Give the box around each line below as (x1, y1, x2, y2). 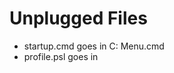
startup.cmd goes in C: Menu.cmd (23, 40, 165, 52)
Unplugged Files (9, 7, 148, 30)
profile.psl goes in (23, 50, 99, 62)
